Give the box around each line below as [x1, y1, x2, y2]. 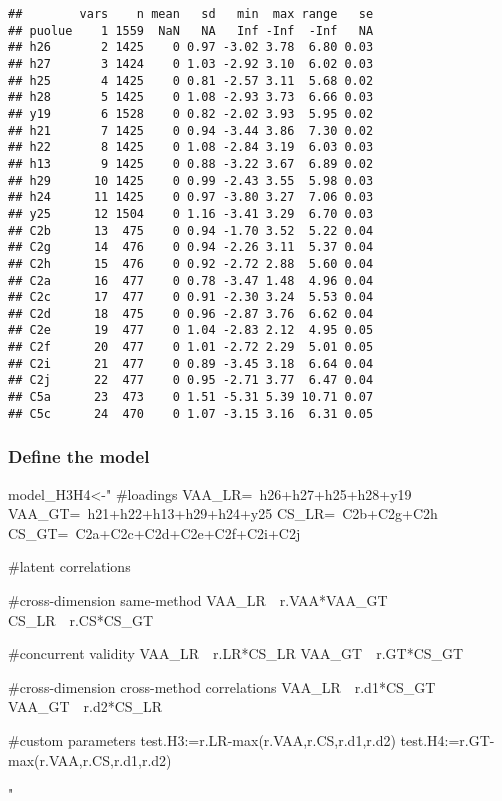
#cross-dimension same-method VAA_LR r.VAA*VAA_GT [8, 590, 388, 610]
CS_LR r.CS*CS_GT [8, 609, 154, 630]
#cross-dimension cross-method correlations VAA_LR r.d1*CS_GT [8, 676, 436, 697]
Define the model [8, 444, 150, 469]
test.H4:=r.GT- [400, 729, 495, 750]
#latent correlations [8, 556, 131, 577]
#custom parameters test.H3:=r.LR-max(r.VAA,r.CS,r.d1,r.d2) [8, 729, 396, 750]
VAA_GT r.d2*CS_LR [8, 696, 163, 717]
